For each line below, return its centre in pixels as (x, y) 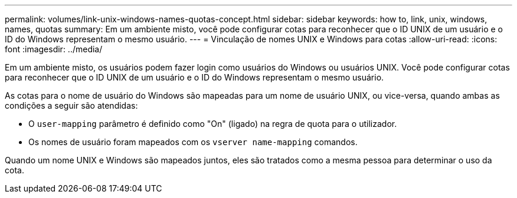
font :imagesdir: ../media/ (54, 49)
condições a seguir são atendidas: (71, 105)
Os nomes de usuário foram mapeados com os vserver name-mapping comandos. (193, 142)
